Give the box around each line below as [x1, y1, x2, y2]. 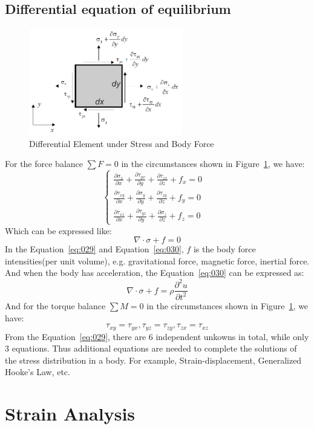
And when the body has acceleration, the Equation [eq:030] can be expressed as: [5, 266, 304, 279]
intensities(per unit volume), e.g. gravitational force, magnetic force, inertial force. [5, 254, 310, 267]
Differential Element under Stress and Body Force [29, 137, 214, 149]
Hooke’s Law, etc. [5, 365, 70, 378]
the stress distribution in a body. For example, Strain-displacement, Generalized [5, 353, 302, 366]
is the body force [193, 243, 256, 255]
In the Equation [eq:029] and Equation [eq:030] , [5, 243, 184, 255]
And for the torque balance [5, 299, 106, 312]
